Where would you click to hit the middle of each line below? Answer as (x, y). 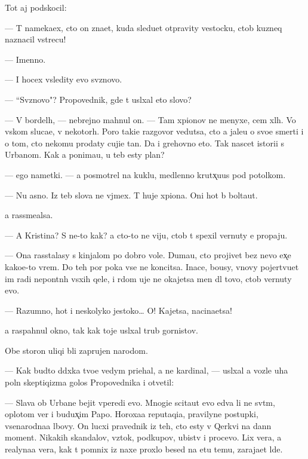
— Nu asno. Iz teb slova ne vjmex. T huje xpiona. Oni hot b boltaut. (131, 195)
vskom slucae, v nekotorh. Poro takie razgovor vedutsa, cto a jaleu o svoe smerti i (154, 131)
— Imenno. (25, 59)
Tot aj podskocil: (36, 7)
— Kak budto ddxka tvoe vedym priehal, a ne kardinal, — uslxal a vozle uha (147, 370)
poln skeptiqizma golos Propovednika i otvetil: (90, 382)
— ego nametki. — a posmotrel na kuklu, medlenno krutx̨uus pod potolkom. (145, 174)
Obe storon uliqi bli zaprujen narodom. (76, 350)
